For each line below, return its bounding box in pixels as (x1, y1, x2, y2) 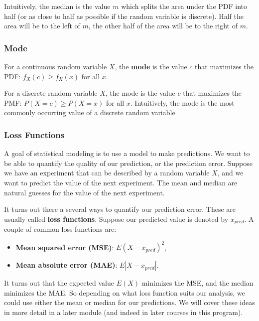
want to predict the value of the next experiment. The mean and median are (4, 177, 238, 187)
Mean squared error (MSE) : (15, 242, 114, 252)
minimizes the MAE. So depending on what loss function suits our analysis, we (4, 287, 245, 298)
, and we (217, 167, 244, 178)
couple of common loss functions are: (4, 224, 117, 234)
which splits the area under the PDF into (121, 1, 248, 11)
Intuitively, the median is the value (4, 1, 111, 11)
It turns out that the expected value (4, 278, 115, 288)
